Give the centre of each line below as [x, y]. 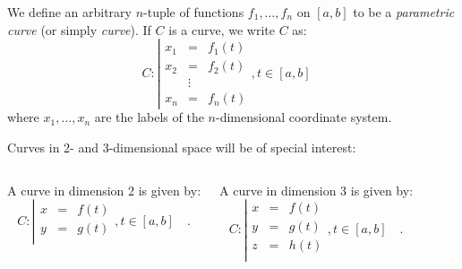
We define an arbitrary [69, 12]
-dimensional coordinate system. [304, 117]
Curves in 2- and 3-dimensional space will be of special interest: [182, 148]
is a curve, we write [222, 29]
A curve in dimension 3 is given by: [317, 190]
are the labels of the [149, 117]
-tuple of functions [194, 12]
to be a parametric [404, 12]
